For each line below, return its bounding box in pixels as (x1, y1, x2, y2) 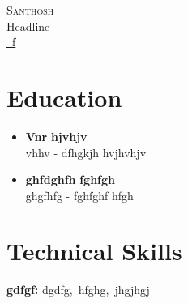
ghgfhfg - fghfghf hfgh (25, 186, 134, 203)
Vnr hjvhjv (25, 127, 88, 144)
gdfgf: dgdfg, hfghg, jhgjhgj (6, 281, 150, 298)
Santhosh (6, 2, 54, 18)
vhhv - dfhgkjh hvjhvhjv (25, 143, 147, 160)
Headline (6, 17, 50, 34)
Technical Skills (6, 234, 182, 267)
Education (6, 80, 122, 113)
